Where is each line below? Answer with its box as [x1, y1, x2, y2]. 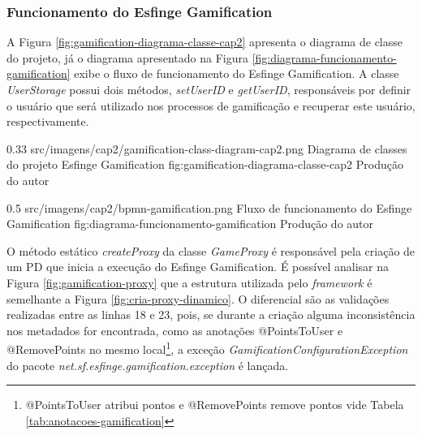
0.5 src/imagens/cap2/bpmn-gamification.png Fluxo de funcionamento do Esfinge [6, 199, 412, 216]
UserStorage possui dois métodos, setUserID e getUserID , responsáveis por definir [6, 81, 411, 97]
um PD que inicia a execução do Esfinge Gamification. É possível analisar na [6, 258, 390, 275]
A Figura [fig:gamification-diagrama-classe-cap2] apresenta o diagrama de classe [6, 33, 403, 50]
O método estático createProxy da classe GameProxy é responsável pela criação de [6, 242, 416, 259]
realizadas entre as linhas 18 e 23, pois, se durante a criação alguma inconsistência [6, 306, 416, 323]
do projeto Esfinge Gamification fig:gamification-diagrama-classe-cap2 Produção [6, 156, 403, 173]
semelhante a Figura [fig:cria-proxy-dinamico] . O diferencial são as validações [6, 290, 390, 307]
